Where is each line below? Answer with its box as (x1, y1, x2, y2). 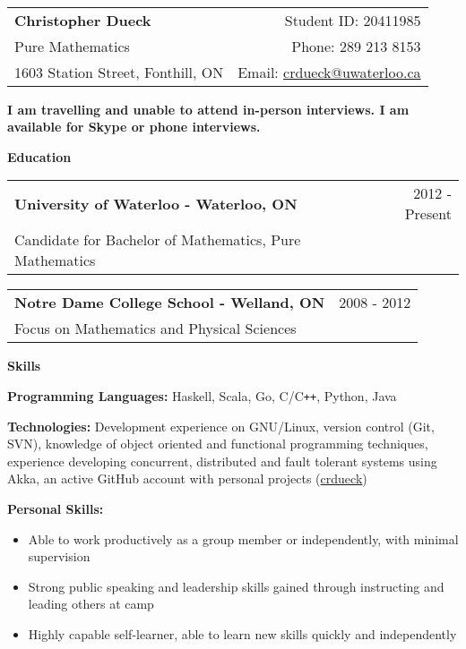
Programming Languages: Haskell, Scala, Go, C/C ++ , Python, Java (7, 386, 397, 405)
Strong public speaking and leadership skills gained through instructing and (28, 576, 444, 595)
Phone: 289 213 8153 (291, 35, 421, 56)
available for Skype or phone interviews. (7, 117, 261, 136)
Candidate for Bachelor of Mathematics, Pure (14, 229, 301, 251)
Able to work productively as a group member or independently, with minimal (28, 529, 459, 548)
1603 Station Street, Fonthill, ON (14, 61, 224, 82)
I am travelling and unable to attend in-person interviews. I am (7, 99, 410, 118)
